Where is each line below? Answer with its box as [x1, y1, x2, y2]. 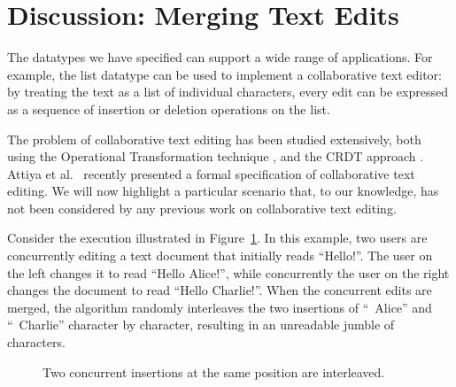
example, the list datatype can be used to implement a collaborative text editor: [7, 65, 442, 83]
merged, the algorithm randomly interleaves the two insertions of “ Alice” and [7, 298, 432, 316]
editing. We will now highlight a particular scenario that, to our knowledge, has [7, 182, 439, 200]
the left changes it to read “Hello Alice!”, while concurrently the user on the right [7, 263, 450, 282]
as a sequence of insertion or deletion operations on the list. [7, 99, 330, 118]
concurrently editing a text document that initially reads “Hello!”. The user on [7, 246, 433, 265]
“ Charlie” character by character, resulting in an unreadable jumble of [7, 315, 395, 334]
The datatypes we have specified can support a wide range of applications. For [7, 48, 433, 66]
